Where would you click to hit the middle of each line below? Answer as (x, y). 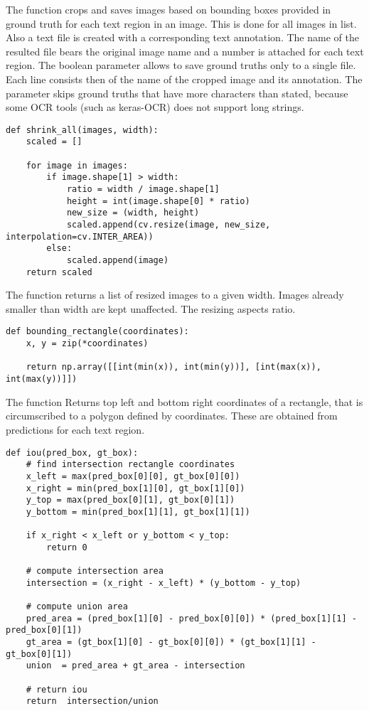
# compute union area (77, 607)
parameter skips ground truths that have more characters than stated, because (177, 93)
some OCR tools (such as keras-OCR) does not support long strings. (155, 107)
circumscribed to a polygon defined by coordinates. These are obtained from (172, 416)
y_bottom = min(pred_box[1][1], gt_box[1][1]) (138, 512)
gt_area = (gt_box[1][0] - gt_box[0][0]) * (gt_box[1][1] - (171, 642)
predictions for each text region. (75, 429)
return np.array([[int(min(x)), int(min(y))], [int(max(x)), (173, 367)
